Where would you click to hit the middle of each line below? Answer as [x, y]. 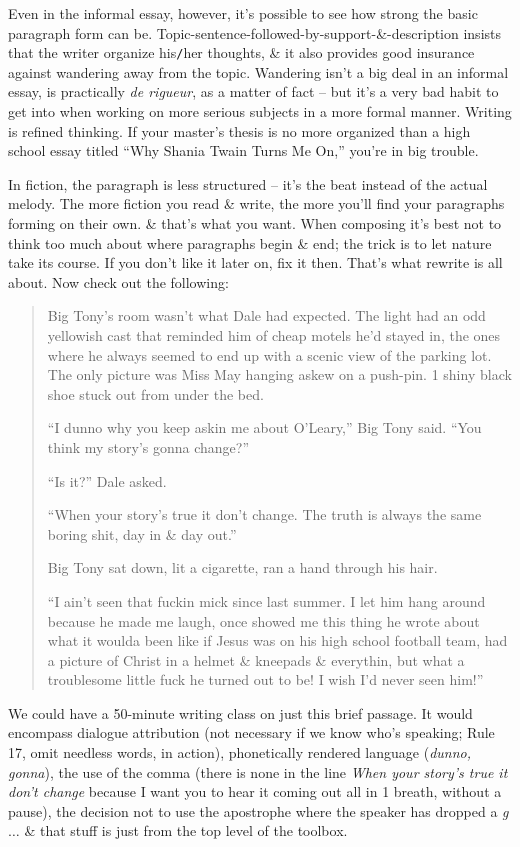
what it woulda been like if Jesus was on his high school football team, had [277, 640]
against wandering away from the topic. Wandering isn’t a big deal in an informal [258, 71]
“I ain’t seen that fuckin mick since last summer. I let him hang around [266, 600]
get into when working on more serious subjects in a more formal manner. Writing [260, 111]
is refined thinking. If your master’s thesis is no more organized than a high [239, 130]
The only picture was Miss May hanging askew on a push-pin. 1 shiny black [279, 374]
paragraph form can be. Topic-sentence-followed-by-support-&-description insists [255, 32]
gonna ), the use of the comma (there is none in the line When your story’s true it [258, 771]
